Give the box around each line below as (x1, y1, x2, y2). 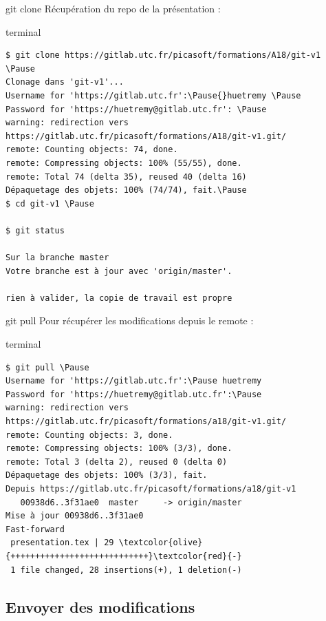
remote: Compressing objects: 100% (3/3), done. (6, 443, 232, 454)
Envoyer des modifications (6, 596, 195, 617)
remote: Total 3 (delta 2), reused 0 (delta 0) (6, 456, 228, 467)
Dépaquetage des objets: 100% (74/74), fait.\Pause (6, 185, 247, 196)
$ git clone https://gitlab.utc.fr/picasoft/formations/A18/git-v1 (6, 50, 321, 61)
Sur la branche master (6, 253, 109, 263)
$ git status (6, 225, 65, 235)
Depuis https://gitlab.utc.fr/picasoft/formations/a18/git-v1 (6, 484, 296, 494)
